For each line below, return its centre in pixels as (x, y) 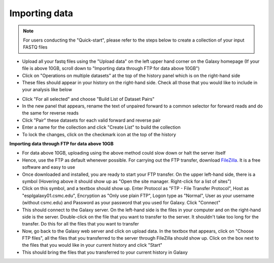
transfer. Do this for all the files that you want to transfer (80, 224)
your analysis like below (47, 90)
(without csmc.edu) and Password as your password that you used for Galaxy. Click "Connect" (121, 203)
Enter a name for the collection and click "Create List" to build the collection (101, 127)
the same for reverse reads (50, 113)
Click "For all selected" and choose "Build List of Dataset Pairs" (88, 99)
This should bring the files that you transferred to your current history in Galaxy (105, 252)
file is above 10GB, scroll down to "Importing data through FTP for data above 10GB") (111, 68)
